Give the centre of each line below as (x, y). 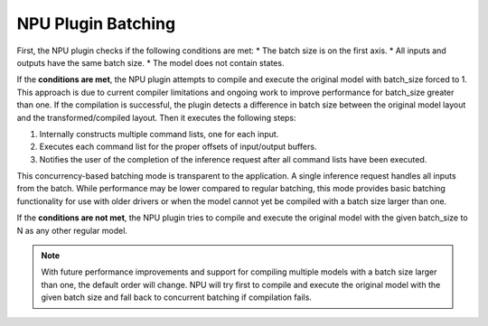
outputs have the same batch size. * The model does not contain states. (150, 62)
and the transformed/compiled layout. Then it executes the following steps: (157, 117)
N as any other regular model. (72, 230)
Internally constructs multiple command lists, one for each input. (159, 134)
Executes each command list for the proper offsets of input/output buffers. (178, 147)
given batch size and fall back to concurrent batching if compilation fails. (176, 297)
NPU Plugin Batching (96, 23)
